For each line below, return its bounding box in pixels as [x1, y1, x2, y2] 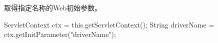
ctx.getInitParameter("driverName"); [4, 29, 116, 39]
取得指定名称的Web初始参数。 [4, 2, 102, 12]
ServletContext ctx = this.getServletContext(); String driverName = [4, 19, 214, 29]
